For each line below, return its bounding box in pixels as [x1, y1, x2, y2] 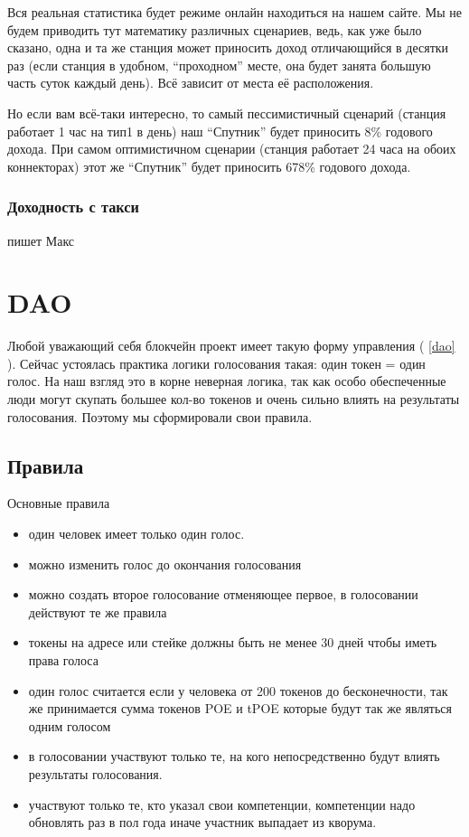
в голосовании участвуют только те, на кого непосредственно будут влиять [28, 747, 440, 766]
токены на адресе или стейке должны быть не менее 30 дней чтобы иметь [28, 633, 437, 652]
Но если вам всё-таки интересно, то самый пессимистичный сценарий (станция [7, 103, 446, 122]
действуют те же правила [28, 602, 167, 621]
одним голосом [28, 716, 111, 735]
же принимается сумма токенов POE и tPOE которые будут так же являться [28, 699, 452, 718]
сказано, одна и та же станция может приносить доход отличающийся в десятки [7, 38, 449, 57]
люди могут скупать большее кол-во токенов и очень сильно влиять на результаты [7, 390, 460, 409]
